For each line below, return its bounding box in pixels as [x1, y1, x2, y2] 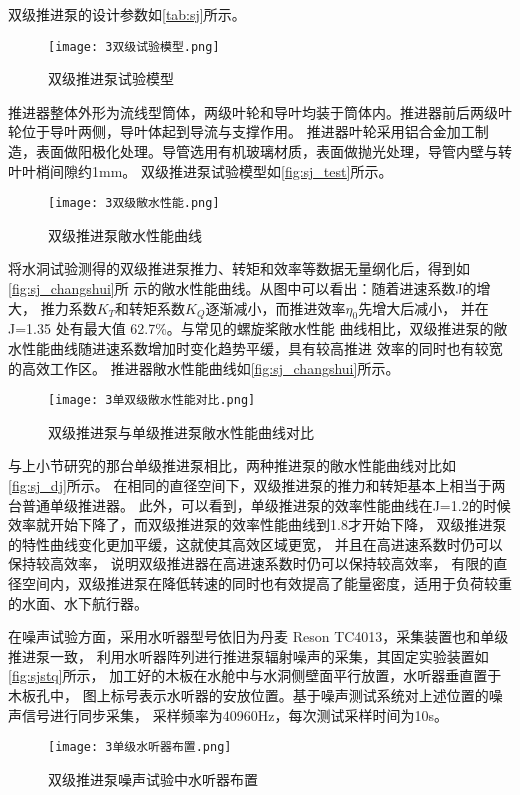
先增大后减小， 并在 [358, 297, 489, 318]
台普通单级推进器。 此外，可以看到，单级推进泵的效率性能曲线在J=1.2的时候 [8, 494, 511, 515]
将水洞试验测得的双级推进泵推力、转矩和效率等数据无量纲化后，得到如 [8, 258, 470, 279]
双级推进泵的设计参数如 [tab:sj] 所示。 [8, 4, 246, 24]
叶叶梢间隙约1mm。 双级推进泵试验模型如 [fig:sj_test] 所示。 [8, 160, 393, 181]
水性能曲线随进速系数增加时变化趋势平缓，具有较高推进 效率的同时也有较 [8, 338, 489, 359]
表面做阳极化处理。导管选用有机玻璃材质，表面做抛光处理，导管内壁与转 [35, 141, 512, 162]
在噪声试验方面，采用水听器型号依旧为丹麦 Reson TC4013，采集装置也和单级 [8, 626, 509, 647]
